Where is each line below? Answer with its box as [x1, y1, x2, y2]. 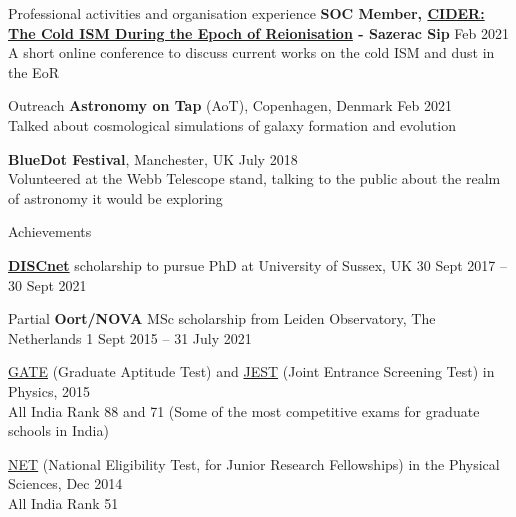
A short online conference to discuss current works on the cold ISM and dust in [8, 42, 495, 63]
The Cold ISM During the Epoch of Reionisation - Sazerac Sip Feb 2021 [8, 22, 509, 43]
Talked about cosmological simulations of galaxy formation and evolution [8, 114, 456, 135]
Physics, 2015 [8, 380, 91, 401]
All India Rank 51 [8, 492, 119, 513]
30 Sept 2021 [8, 274, 87, 295]
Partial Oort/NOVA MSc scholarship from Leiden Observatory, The [8, 308, 436, 329]
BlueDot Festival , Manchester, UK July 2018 [8, 148, 298, 169]
